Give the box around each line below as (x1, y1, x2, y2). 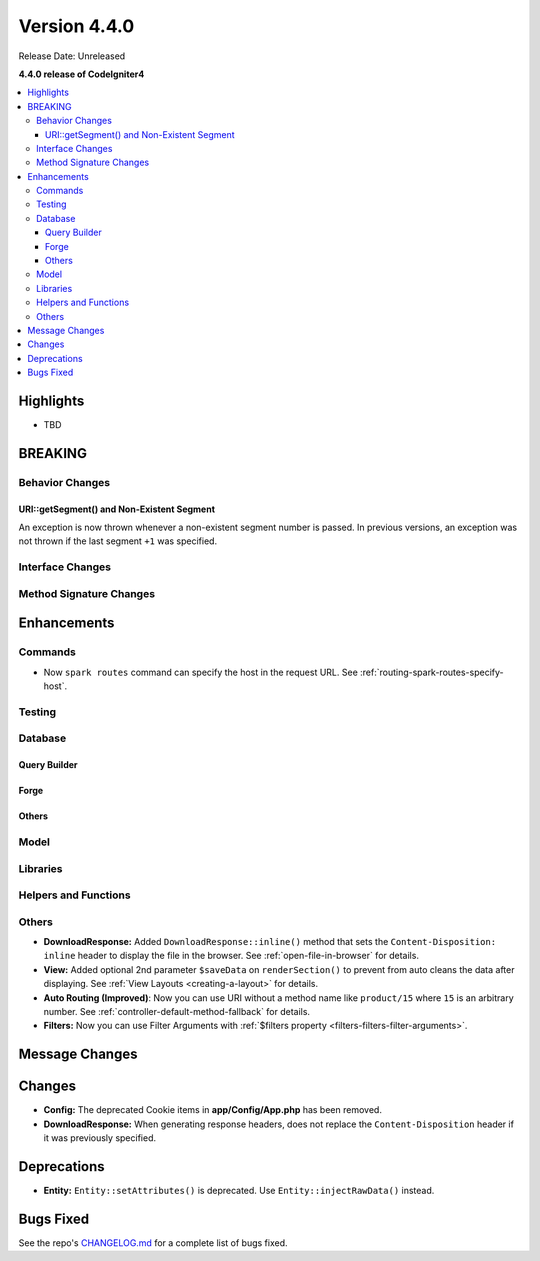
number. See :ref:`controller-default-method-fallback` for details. (43, 1005, 310, 1017)
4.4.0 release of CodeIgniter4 (18, 68, 145, 80)
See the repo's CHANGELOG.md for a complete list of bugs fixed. (18, 1236, 289, 1249)
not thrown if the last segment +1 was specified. (18, 535, 218, 547)
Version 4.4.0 (18, 15, 135, 37)
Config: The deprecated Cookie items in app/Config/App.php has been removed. (43, 1104, 382, 1116)
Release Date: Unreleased (18, 50, 126, 62)
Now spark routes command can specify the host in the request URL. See (43, 666, 359, 678)
